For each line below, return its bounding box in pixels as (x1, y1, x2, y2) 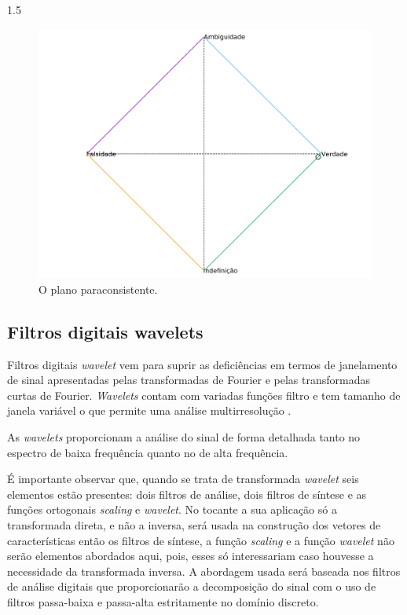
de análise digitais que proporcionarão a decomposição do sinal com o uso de (7, 578, 376, 595)
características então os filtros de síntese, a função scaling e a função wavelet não (7, 532, 394, 548)
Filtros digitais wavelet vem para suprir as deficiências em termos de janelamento (7, 356, 398, 372)
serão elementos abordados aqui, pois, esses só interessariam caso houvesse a (7, 547, 374, 564)
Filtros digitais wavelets (7, 319, 203, 343)
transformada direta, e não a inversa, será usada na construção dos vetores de (7, 516, 381, 533)
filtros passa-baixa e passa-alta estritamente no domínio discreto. (7, 593, 319, 610)
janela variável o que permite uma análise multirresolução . (7, 402, 291, 419)
